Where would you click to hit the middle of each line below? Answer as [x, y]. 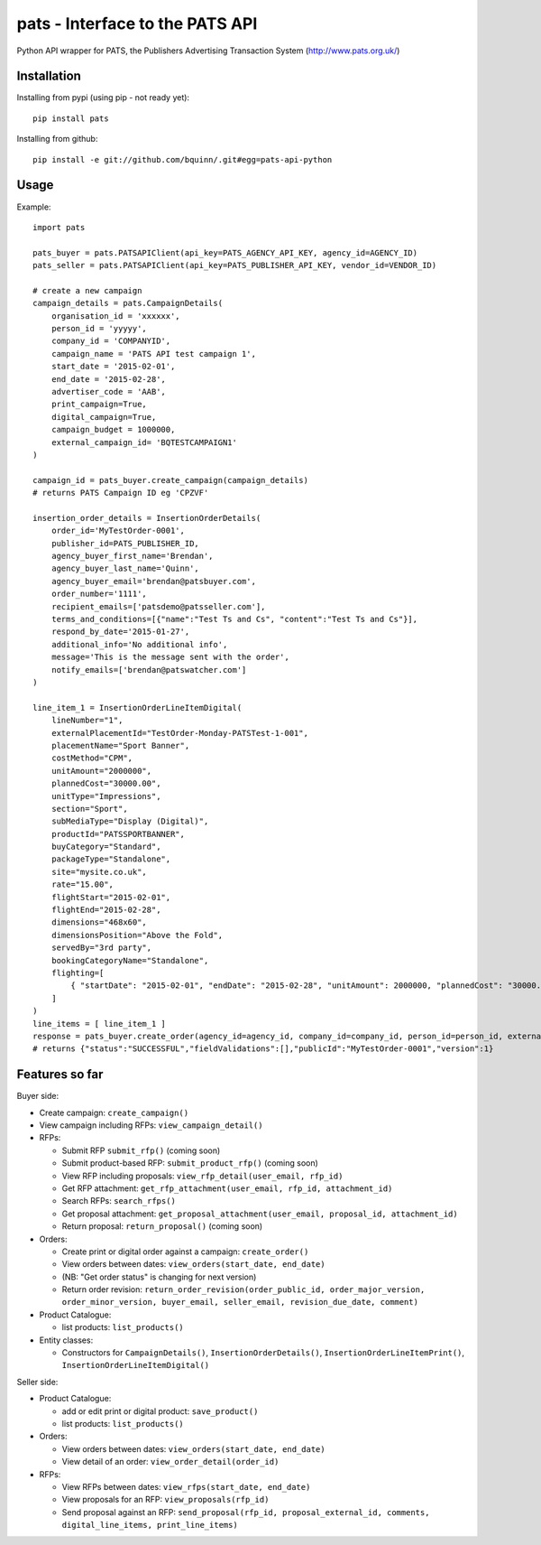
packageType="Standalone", [111, 859]
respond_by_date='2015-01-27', [120, 632]
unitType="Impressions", [106, 796]
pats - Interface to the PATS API [137, 23]
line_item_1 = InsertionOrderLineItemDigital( [138, 707]
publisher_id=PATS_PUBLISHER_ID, [125, 543]
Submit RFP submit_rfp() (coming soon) [141, 1150]
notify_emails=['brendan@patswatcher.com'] [149, 670]
